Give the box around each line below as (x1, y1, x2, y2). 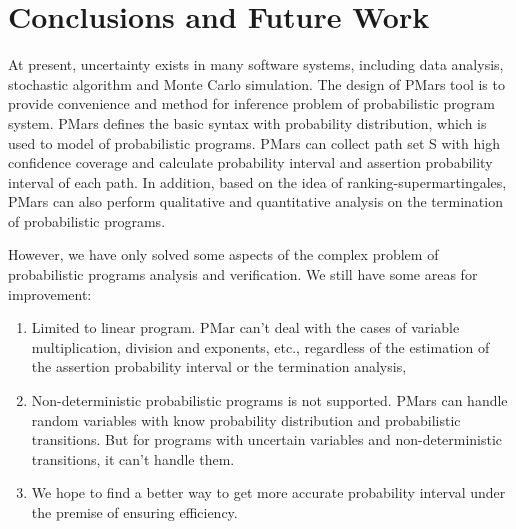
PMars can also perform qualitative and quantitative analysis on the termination (8, 191, 503, 212)
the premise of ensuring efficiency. (31, 502, 238, 522)
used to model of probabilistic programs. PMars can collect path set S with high (8, 132, 500, 153)
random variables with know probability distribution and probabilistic (31, 409, 461, 430)
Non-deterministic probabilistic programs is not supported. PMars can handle (31, 390, 508, 411)
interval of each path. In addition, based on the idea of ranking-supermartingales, (8, 171, 507, 192)
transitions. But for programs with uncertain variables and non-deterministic (31, 429, 503, 450)
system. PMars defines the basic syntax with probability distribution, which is (8, 112, 487, 133)
